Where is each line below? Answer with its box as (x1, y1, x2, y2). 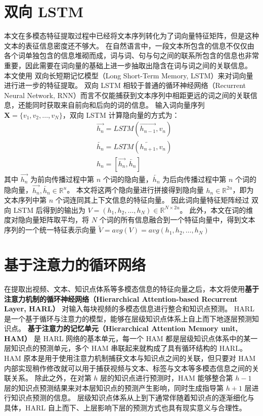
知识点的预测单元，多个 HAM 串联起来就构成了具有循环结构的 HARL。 (11, 343, 247, 353)
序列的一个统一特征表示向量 (4, 224, 96, 235)
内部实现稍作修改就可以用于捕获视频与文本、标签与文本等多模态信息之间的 (4, 362, 252, 373)
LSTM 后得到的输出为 (13, 204, 85, 215)
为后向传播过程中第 (162, 173, 227, 184)
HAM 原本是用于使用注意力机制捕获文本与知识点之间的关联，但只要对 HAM (4, 353, 255, 363)
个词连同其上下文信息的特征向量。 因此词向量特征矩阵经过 (55, 195, 249, 205)
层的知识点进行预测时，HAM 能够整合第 (100, 373, 233, 383)
